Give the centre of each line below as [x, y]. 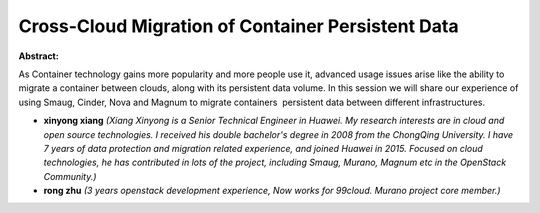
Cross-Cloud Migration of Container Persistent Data [238, 26]
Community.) [70, 176]
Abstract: [38, 56]
